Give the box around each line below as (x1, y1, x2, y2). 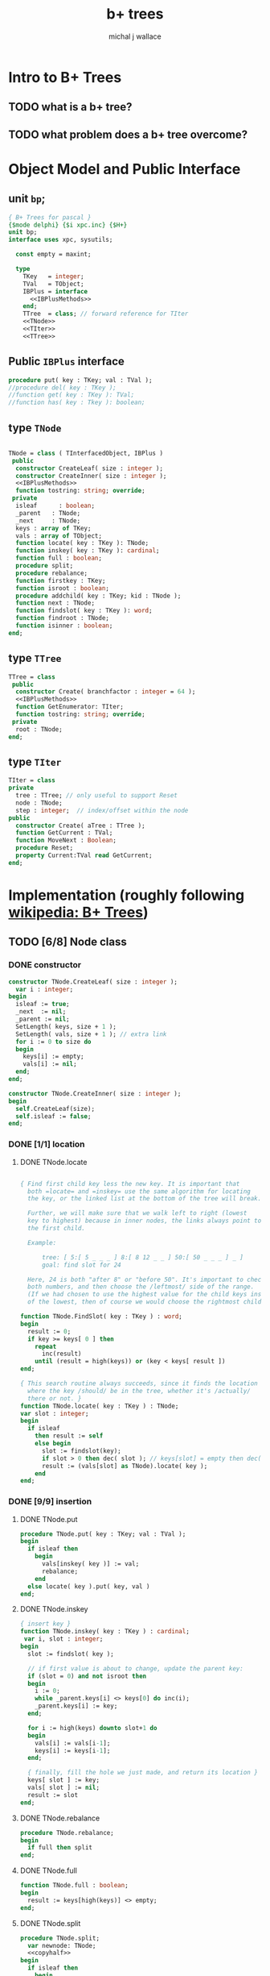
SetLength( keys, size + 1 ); (15, 1022, 117, 1030)
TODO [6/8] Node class (8, 935, 127, 949)
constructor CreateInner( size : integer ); (15, 472, 167, 480)
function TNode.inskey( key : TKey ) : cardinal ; (19, 1628, 190, 1636)
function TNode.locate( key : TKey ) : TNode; (19, 1402, 179, 1410)
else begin (35, 1440, 72, 1448)
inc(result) (41, 1350, 82, 1358)
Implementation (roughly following (8, 886, 245, 905)
